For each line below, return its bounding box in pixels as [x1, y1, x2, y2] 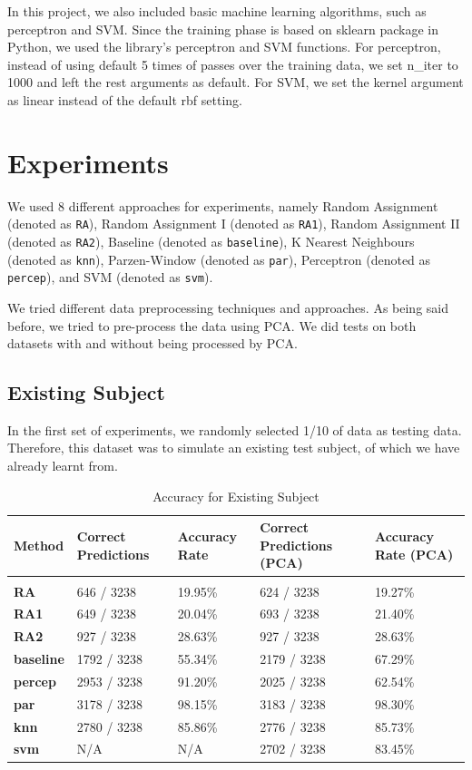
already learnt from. [7, 456, 118, 475]
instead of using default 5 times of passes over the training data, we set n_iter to [7, 54, 458, 73]
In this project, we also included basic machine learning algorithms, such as [7, 2, 427, 20]
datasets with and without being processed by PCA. [7, 334, 298, 353]
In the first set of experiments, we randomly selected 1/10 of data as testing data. [7, 420, 462, 439]
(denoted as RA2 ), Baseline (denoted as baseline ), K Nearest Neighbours [7, 231, 415, 250]
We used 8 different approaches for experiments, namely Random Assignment [7, 196, 438, 215]
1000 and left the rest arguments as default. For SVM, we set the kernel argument [7, 73, 464, 92]
